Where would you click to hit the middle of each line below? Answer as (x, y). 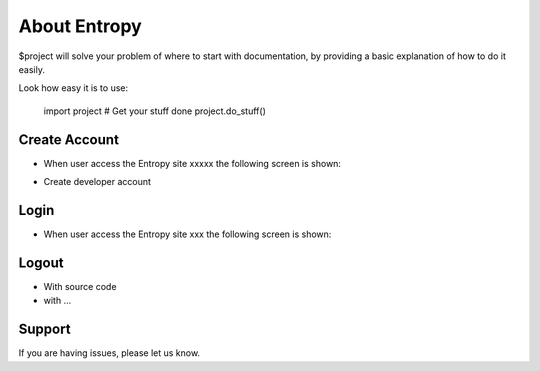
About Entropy (80, 26)
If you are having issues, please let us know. (109, 353)
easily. (31, 69)
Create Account (69, 139)
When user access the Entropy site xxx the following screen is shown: (187, 234)
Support (44, 329)
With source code (80, 286)
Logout (41, 262)
